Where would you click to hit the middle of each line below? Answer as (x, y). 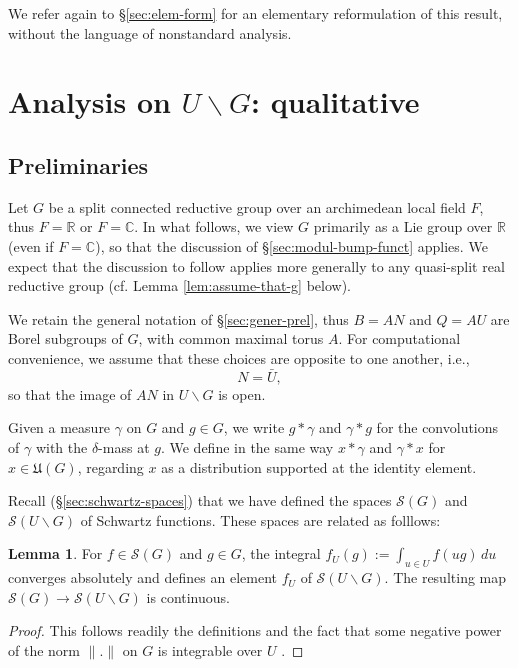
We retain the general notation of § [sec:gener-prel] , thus (178, 318)
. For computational (399, 338)
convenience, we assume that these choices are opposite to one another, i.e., (239, 357)
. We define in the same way (247, 446)
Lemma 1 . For (55, 553)
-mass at (124, 446)
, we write (254, 427)
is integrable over (210, 649)
